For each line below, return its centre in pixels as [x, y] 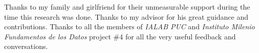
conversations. [26, 46]
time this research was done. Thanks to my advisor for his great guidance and [126, 16]
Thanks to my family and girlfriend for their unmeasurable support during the [127, 7]
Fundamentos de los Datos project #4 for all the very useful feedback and [120, 36]
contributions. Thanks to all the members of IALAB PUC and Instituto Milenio [129, 26]
